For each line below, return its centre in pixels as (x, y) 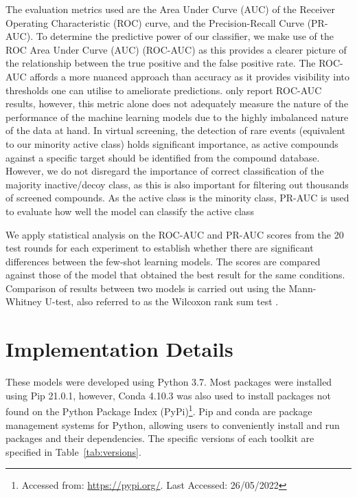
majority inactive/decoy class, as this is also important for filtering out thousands (177, 184)
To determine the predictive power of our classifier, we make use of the (185, 36)
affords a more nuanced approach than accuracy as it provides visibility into (190, 76)
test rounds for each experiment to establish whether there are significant (160, 248)
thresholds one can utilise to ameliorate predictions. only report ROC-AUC (164, 90)
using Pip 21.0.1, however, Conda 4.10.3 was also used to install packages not (168, 395)
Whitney (24, 301)
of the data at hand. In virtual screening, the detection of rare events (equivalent (175, 130)
